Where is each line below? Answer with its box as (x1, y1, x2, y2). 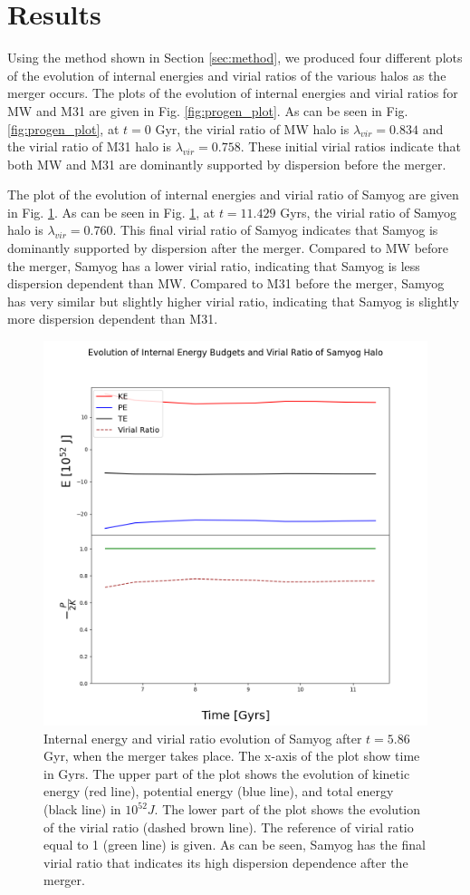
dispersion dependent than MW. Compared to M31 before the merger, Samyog (7, 274, 445, 293)
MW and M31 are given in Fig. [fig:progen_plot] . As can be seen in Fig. (7, 101, 408, 120)
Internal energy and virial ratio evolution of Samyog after (43, 728, 362, 747)
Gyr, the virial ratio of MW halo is (155, 119, 350, 138)
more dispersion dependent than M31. (7, 309, 218, 328)
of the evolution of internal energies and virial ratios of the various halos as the (7, 65, 446, 84)
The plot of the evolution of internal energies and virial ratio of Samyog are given (7, 185, 459, 204)
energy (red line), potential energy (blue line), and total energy (43, 782, 394, 801)
